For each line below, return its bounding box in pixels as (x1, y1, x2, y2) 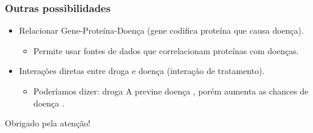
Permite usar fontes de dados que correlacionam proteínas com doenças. (33, 44, 299, 57)
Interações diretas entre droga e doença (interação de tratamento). (19, 64, 265, 77)
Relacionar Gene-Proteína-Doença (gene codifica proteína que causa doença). (19, 24, 304, 37)
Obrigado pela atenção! (5, 117, 91, 129)
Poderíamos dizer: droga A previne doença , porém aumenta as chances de (33, 85, 309, 97)
